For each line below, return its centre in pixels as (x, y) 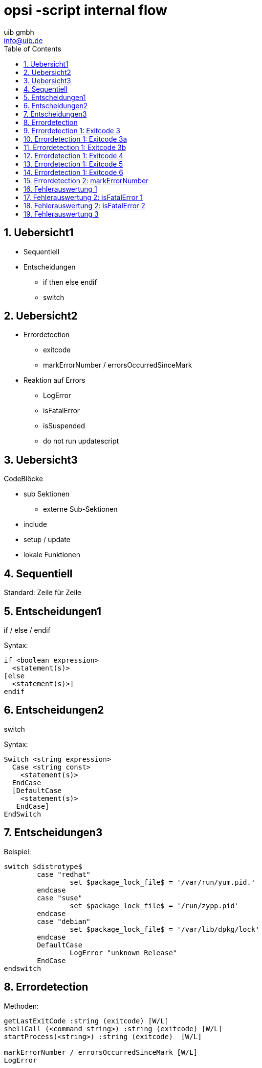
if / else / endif (27, 630)
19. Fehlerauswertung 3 (61, 214)
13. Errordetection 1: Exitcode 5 (73, 164)
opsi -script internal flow (86, 10)
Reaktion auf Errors (55, 380)
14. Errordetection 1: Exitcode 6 (73, 172)
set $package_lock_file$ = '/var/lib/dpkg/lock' (164, 929)
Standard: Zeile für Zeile (43, 593)
